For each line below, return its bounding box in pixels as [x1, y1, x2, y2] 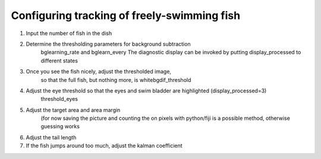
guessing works [40, 123, 80, 130]
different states [40, 57, 78, 64]
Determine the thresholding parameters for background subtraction [26, 40, 191, 47]
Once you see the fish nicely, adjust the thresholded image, [26, 68, 172, 75]
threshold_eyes [40, 96, 78, 103]
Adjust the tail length [26, 133, 77, 141]
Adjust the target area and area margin [26, 106, 121, 113]
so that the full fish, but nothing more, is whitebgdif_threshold [40, 76, 191, 83]
